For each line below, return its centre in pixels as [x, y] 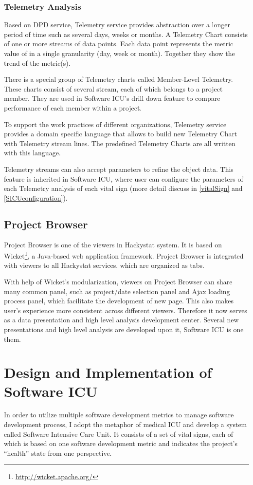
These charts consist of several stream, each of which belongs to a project [113, 88]
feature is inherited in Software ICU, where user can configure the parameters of [124, 178]
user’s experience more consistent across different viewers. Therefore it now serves [126, 310]
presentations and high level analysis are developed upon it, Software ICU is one [124, 329]
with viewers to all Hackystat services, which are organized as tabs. [104, 265]
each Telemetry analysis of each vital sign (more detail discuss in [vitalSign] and [123, 188]
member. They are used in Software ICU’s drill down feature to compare [112, 98]
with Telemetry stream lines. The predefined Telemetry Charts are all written [120, 143]
